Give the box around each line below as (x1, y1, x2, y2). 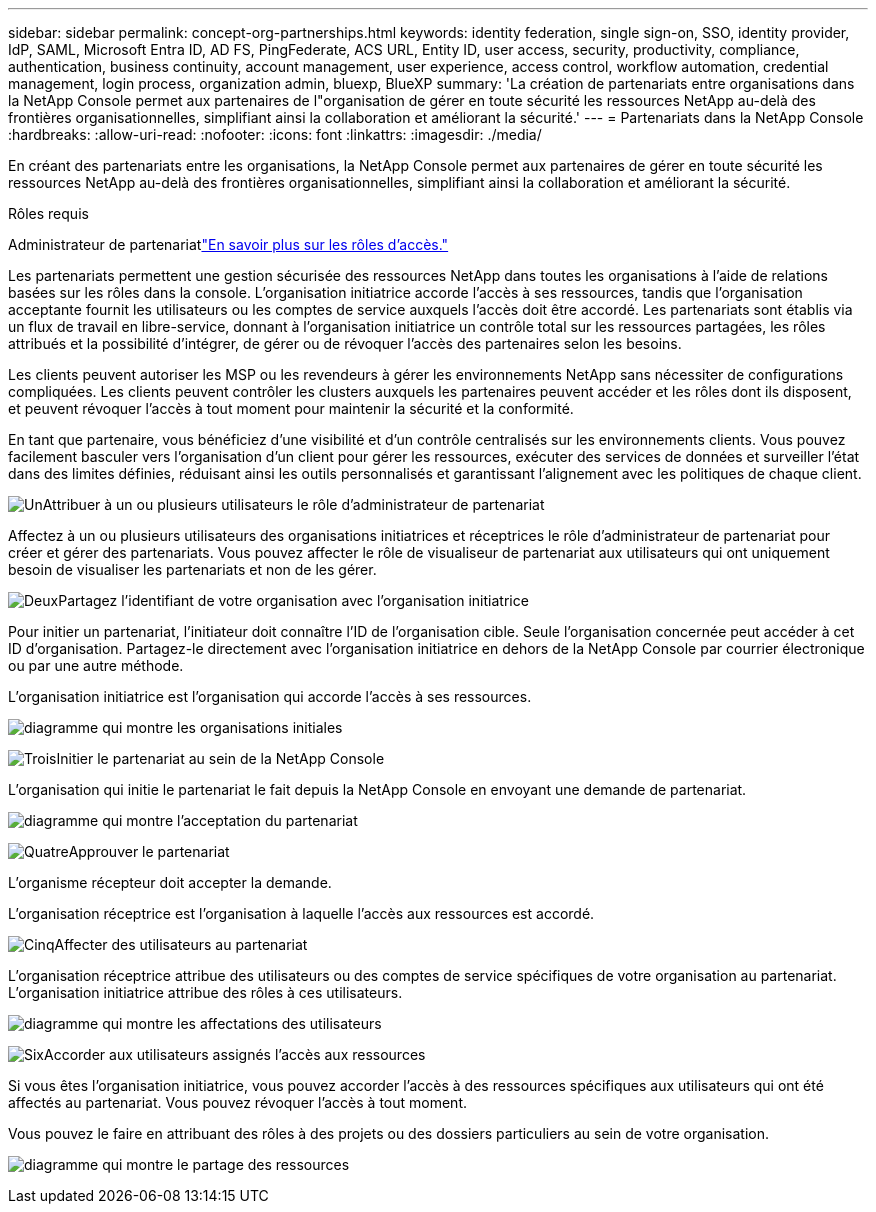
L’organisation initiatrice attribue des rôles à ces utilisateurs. (8, 984, 403, 1001)
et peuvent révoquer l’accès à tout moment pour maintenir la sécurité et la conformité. (8, 400, 574, 417)
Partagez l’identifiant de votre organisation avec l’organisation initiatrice (58, 592, 529, 609)
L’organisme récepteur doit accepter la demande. (8, 874, 332, 891)
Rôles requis (8, 205, 89, 222)
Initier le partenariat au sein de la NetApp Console (56, 750, 385, 767)
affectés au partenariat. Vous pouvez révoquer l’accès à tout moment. (8, 1094, 467, 1111)
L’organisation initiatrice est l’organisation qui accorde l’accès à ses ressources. (8, 688, 532, 705)
